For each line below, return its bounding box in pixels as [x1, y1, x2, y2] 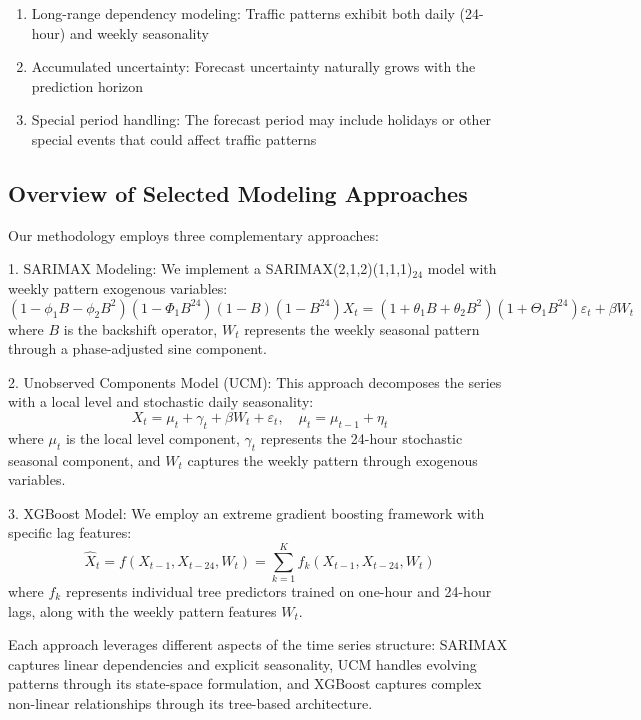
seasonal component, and [8, 449, 161, 470]
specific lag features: [8, 522, 132, 543]
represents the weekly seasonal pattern [244, 318, 480, 339]
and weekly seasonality [69, 22, 209, 43]
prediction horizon [31, 75, 144, 96]
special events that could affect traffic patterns [31, 128, 317, 149]
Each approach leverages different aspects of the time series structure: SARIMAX [8, 634, 508, 655]
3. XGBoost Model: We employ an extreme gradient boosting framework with [8, 502, 485, 523]
